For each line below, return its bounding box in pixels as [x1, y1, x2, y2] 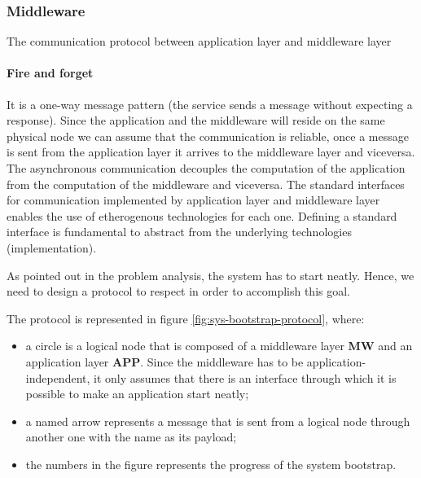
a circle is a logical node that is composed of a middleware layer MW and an [25, 337, 413, 354]
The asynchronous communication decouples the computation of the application [7, 159, 406, 176]
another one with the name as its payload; [25, 428, 237, 445]
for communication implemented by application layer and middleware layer [7, 191, 380, 208]
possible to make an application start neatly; [25, 385, 249, 402]
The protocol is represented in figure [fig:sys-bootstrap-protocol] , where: [7, 309, 365, 327]
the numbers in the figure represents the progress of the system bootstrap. [25, 455, 397, 472]
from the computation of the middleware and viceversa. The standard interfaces [7, 175, 405, 192]
